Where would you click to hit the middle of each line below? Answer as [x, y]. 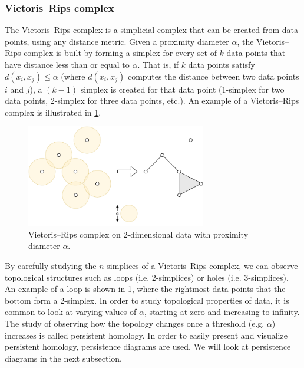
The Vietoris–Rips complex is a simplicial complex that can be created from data [151, 30]
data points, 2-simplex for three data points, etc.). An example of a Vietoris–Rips [152, 101]
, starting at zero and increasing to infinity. [222, 312]
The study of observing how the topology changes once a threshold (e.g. [135, 323]
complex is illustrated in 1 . [53, 112]
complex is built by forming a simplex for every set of [120, 53]
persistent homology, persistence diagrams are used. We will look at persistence [148, 346]
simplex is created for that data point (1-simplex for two [182, 89]
